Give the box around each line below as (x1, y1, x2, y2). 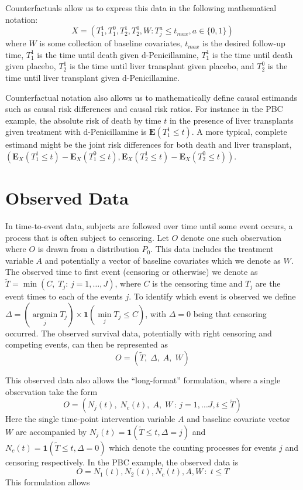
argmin (32, 310, 58, 319)
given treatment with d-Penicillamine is (5, 125, 147, 138)
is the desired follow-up (202, 37, 285, 49)
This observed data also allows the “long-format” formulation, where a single (5, 374, 281, 386)
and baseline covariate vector (187, 413, 290, 425)
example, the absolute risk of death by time (5, 114, 161, 126)
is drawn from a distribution (37, 243, 139, 255)
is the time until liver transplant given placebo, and (69, 60, 254, 72)
